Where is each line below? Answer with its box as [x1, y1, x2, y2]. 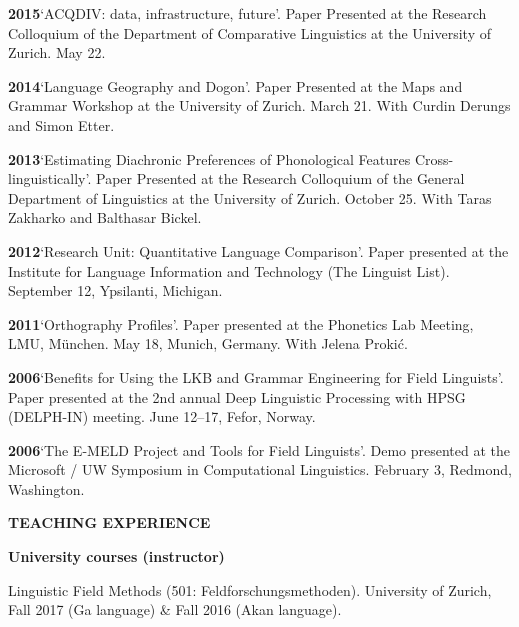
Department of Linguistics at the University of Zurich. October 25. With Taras [8, 187, 492, 208]
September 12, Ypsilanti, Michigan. [8, 280, 223, 301]
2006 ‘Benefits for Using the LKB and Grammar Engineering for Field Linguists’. [8, 366, 504, 387]
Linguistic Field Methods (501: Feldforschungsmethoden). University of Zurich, [8, 579, 492, 600]
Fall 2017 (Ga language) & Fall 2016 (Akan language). [8, 599, 342, 620]
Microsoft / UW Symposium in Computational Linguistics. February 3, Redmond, [8, 459, 512, 480]
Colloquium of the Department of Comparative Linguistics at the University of [8, 22, 491, 43]
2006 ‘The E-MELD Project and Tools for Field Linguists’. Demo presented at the [8, 439, 511, 460]
